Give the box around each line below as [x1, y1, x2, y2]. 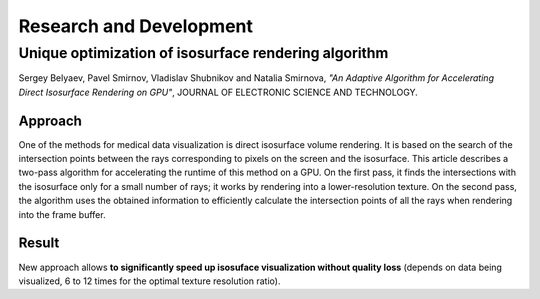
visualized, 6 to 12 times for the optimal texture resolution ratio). [18, 275, 281, 287]
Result [18, 235, 60, 252]
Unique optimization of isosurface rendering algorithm [18, 44, 389, 62]
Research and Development [18, 15, 254, 37]
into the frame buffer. [18, 208, 106, 220]
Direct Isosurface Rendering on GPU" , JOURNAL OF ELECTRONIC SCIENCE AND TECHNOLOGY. [18, 86, 419, 98]
